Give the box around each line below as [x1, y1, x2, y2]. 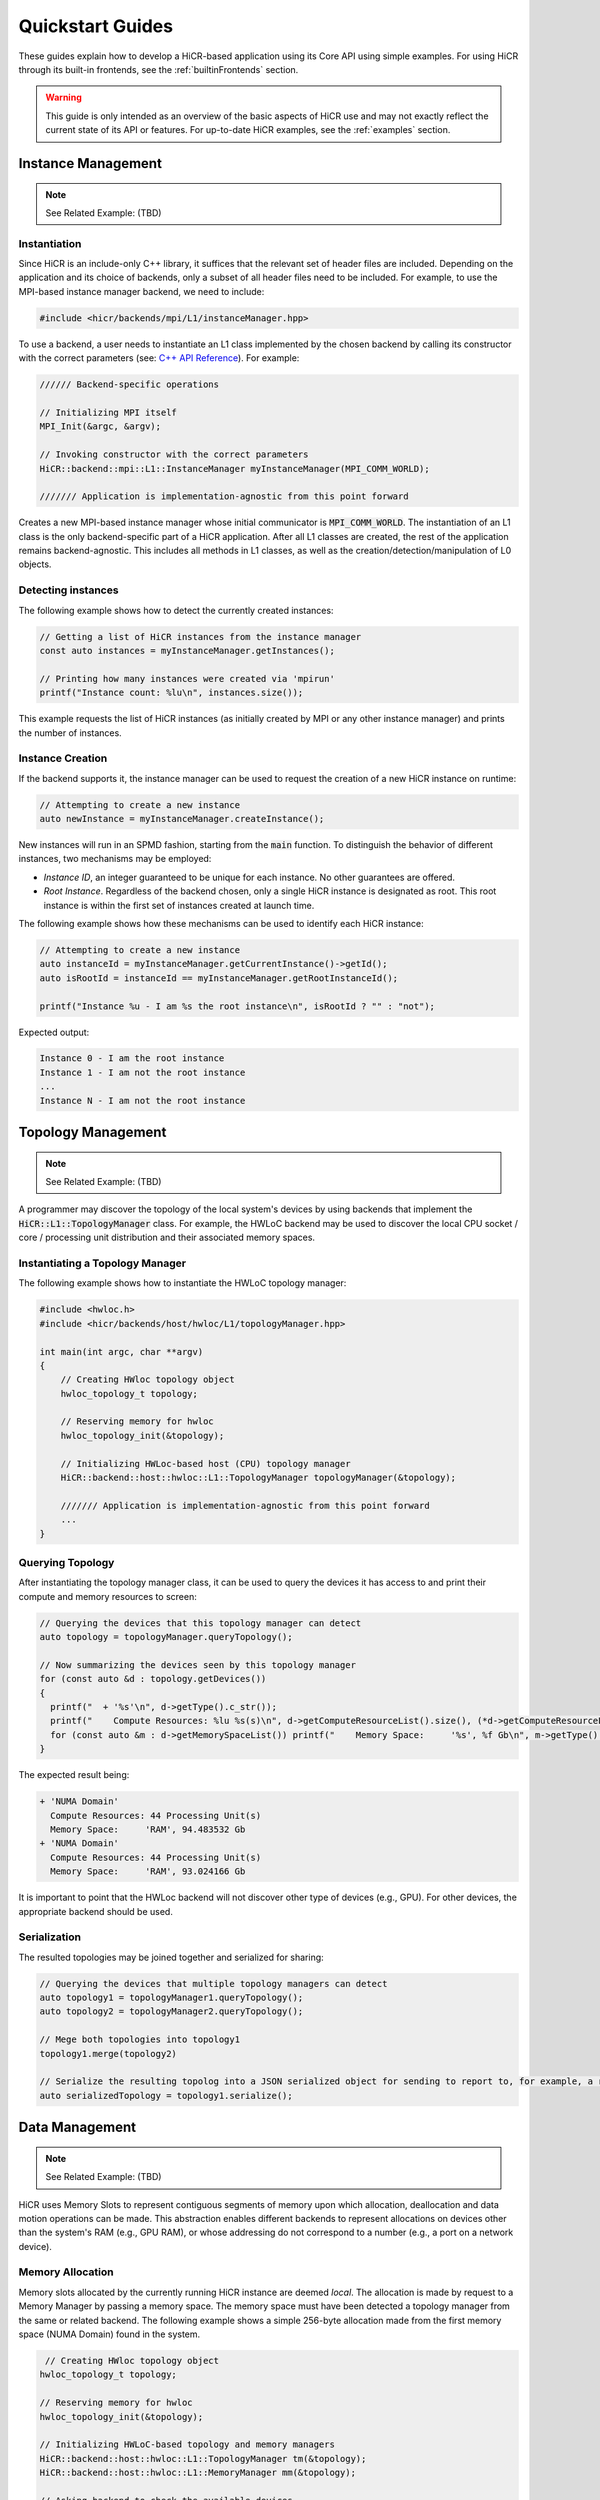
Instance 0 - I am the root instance [39, 1053, 225, 1064]
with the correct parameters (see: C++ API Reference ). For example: [18, 352, 300, 364]
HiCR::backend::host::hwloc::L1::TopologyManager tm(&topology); [39, 2453, 367, 2464]
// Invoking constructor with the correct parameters [39, 449, 309, 460]
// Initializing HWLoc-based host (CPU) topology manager [60, 1458, 351, 1469]
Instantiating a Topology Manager [18, 1256, 187, 1270]
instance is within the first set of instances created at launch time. [43, 899, 315, 911]
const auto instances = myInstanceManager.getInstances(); [39, 645, 335, 656]
